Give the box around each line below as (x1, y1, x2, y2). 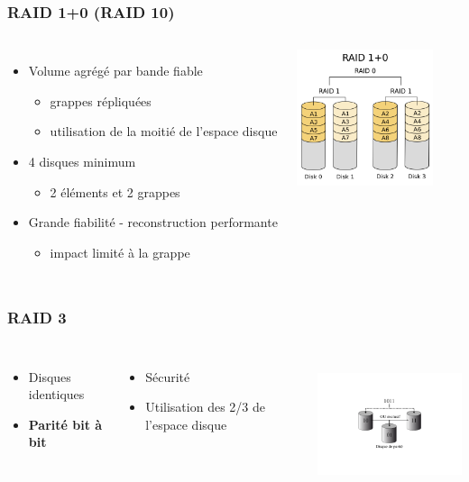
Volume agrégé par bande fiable (28, 61, 203, 80)
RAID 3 (7, 306, 67, 329)
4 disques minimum (28, 152, 136, 170)
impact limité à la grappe (50, 242, 190, 261)
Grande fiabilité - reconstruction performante (28, 213, 278, 232)
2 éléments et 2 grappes (50, 182, 180, 201)
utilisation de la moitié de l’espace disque (50, 122, 278, 141)
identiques (28, 385, 85, 404)
